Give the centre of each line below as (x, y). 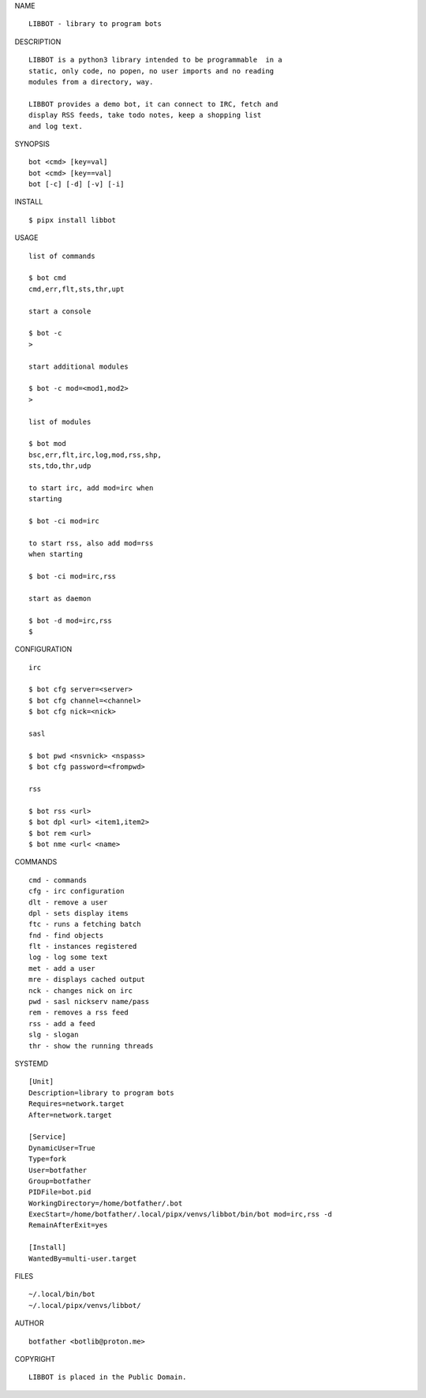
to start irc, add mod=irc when (91, 488)
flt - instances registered (83, 946)
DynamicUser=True (62, 1148)
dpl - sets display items (79, 913)
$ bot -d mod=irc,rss (70, 620)
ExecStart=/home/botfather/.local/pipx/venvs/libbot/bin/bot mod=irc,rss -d (181, 1214)
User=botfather (58, 1170)
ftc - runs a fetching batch (85, 924)
